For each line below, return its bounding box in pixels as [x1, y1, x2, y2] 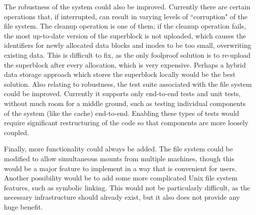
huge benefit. [4, 201, 43, 212]
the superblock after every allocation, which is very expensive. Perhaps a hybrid [4, 59, 246, 70]
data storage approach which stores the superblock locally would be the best [4, 69, 236, 79]
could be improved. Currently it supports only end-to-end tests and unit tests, [4, 88, 241, 99]
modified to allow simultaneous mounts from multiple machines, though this [4, 153, 234, 163]
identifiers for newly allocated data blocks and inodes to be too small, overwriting [4, 40, 252, 50]
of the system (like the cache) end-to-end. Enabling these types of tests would [4, 107, 239, 118]
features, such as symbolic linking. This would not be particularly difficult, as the [4, 182, 250, 192]
